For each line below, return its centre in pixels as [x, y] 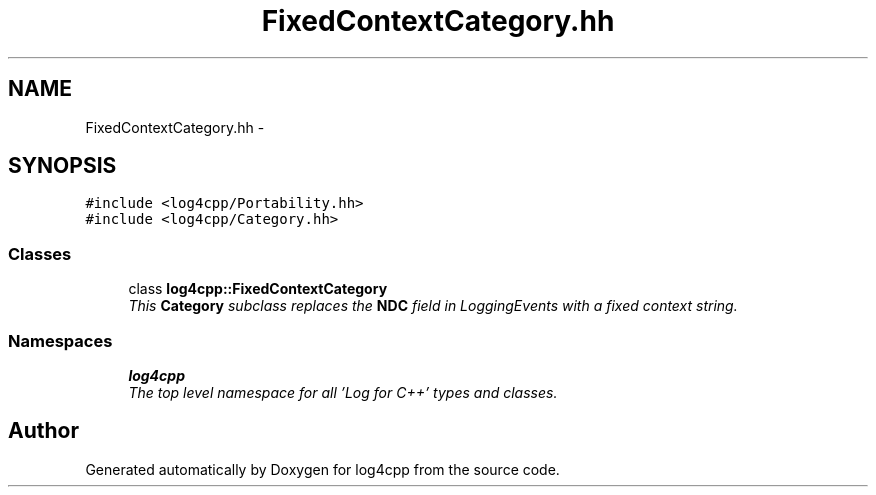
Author [43, 431]
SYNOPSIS [62, 166]
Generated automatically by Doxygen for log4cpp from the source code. [322, 469]
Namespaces [60, 340]
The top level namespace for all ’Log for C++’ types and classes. [343, 392]
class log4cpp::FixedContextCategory [258, 289]
